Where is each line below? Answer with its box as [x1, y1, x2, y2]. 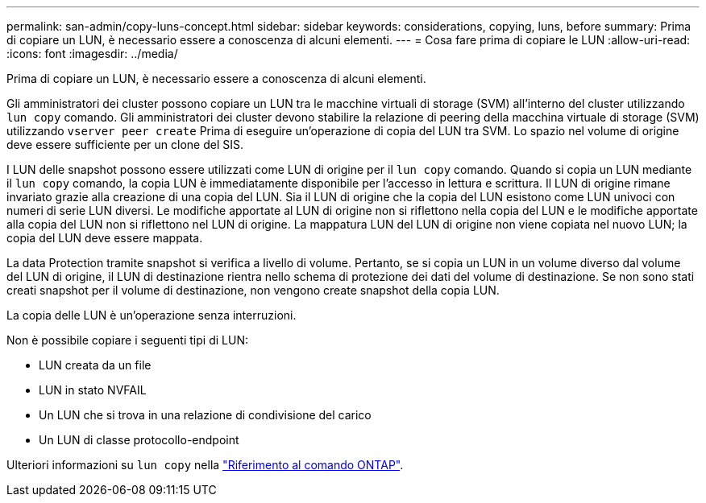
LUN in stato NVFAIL [39, 383, 147, 397]
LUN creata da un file [39, 358, 152, 372]
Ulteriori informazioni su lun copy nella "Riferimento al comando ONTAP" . [6, 458, 404, 472]
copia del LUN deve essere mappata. [6, 231, 203, 245]
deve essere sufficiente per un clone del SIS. [6, 138, 244, 151]
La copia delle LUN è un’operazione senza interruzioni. [6, 308, 297, 322]
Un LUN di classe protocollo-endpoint [39, 433, 239, 447]
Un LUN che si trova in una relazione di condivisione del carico [39, 408, 372, 422]
